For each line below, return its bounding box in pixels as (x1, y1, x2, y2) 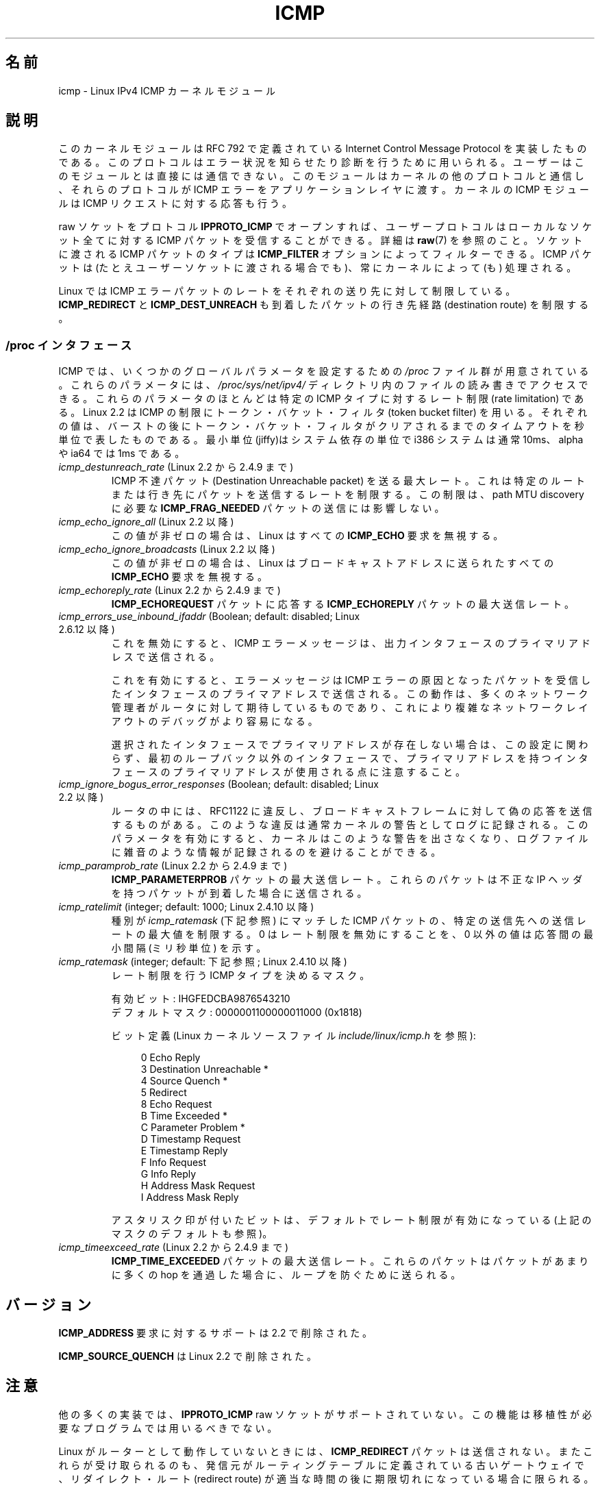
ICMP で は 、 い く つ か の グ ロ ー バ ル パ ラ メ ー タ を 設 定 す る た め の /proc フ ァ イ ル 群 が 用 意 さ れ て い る (58, 365, 589, 377)
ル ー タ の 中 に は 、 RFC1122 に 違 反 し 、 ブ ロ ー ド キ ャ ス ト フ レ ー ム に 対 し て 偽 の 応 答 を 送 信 (111, 805, 592, 817)
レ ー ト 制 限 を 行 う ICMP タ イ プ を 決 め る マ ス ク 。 (111, 969, 370, 982)
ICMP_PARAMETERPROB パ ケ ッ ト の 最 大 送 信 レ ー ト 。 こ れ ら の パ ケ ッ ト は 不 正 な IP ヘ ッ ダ (111, 873, 583, 886)
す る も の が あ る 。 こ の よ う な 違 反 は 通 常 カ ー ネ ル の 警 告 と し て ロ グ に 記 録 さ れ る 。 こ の (111, 819, 588, 831)
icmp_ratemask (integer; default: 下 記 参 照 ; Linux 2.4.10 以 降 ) (58, 956, 347, 968)
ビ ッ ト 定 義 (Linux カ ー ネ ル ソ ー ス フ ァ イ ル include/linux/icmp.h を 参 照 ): (111, 1030, 476, 1042)
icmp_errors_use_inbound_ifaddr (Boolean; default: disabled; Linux (58, 610, 360, 623)
